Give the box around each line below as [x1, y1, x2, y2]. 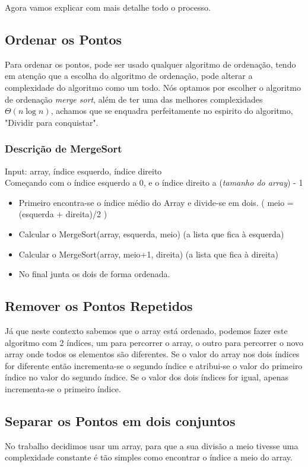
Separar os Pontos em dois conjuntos [5, 411, 236, 430]
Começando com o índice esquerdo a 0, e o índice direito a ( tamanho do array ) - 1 [5, 176, 303, 189]
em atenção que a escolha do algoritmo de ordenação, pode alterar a [5, 69, 253, 82]
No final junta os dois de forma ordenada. [18, 268, 170, 280]
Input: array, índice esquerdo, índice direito [5, 164, 162, 177]
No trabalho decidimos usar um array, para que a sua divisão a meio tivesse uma [5, 439, 299, 452]
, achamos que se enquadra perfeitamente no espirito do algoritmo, [50, 104, 293, 117]
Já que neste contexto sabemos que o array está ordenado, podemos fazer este [5, 324, 288, 336]
